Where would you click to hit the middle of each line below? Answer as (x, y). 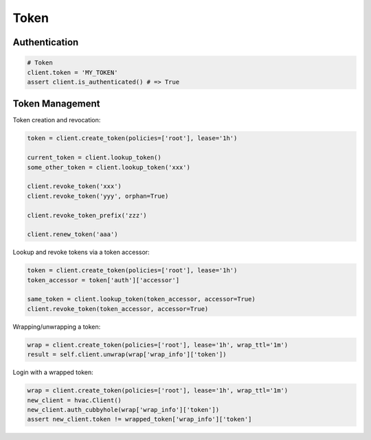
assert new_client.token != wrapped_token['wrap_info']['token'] (139, 419)
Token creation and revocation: (57, 120)
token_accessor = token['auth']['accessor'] (103, 280)
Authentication (46, 42)
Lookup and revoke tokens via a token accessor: (81, 252)
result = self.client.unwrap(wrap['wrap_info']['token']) (127, 355)
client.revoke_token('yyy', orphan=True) (98, 196)
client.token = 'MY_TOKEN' (72, 72)
